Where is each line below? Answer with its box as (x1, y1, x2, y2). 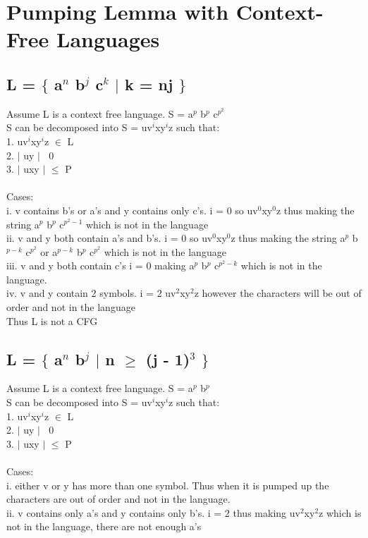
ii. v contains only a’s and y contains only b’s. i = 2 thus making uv (6, 505, 300, 520)
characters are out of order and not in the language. (6, 491, 231, 506)
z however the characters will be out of (194, 286, 362, 300)
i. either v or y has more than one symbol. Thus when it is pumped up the (6, 477, 329, 492)
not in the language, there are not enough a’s (6, 519, 202, 534)
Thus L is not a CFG (6, 313, 98, 328)
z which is (319, 505, 362, 520)
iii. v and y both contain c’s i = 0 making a (6, 258, 195, 273)
